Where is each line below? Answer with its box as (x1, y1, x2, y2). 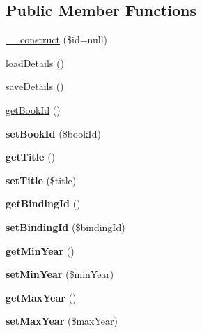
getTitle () (6, 149, 56, 164)
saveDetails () (6, 79, 64, 94)
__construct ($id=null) (6, 32, 107, 47)
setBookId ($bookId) (6, 126, 101, 140)
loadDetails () (6, 55, 64, 70)
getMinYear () (6, 243, 75, 258)
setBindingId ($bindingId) (6, 219, 125, 234)
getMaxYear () (6, 290, 77, 304)
